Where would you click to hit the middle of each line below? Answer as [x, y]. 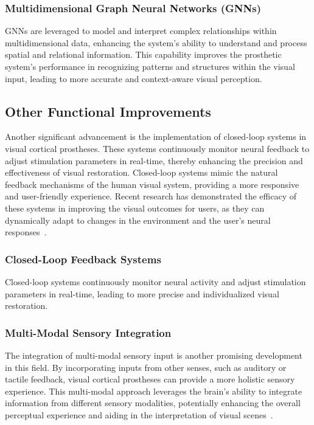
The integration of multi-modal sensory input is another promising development [154, 355]
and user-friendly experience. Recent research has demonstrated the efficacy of [151, 196]
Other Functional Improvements [108, 111]
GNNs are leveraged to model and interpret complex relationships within [141, 31]
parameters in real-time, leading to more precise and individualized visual [142, 293]
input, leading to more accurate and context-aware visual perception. [134, 78]
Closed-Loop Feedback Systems [83, 259]
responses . [26, 232]
